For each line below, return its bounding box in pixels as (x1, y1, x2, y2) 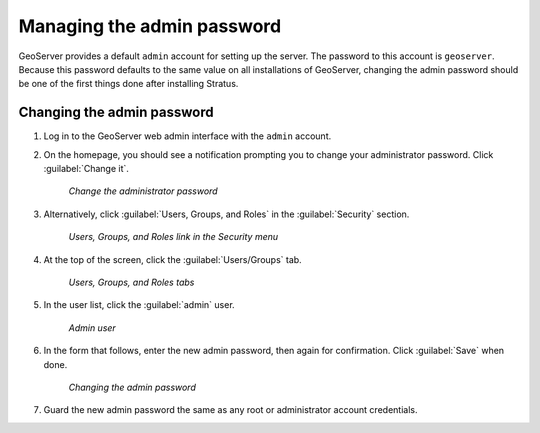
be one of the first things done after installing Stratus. (18, 78, 239, 90)
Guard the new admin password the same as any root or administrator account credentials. (43, 404, 418, 416)
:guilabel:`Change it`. (43, 163, 130, 175)
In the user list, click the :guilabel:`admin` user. (43, 299, 235, 311)
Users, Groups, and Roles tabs (68, 276, 195, 288)
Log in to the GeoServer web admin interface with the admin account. (43, 130, 332, 142)
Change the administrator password (68, 185, 219, 197)
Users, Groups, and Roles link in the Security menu (68, 231, 279, 243)
